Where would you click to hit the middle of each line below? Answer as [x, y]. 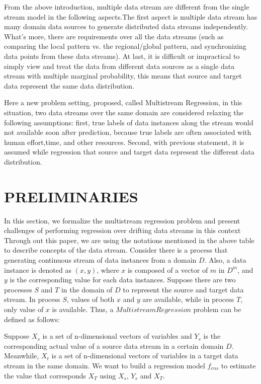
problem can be [217, 309]
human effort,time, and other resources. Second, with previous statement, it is [124, 142]
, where [108, 270]
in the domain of [87, 289]
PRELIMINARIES [71, 196]
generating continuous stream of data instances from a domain [100, 260]
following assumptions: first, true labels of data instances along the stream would [129, 122]
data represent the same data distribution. [69, 85]
